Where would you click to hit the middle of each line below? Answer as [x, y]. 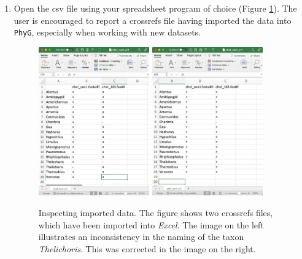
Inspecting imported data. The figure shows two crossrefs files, [156, 213]
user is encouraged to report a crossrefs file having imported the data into [153, 20]
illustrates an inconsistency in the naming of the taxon [141, 237]
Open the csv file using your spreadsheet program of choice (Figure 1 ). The [155, 8]
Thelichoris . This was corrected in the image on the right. [147, 248]
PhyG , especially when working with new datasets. [107, 32]
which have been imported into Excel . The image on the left [151, 224]
